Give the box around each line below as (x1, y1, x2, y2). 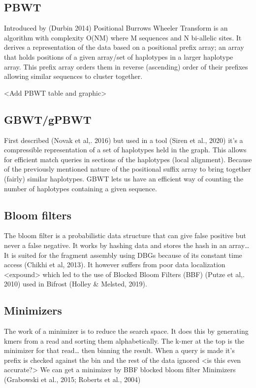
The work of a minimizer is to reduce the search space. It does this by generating (4, 326, 249, 336)
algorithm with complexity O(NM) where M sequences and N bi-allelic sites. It (4, 32, 242, 42)
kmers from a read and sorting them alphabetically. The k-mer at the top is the (4, 335, 245, 346)
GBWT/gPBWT (4, 111, 92, 127)
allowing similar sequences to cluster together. (4, 71, 143, 81)
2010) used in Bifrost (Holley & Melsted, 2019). (4, 279, 147, 289)
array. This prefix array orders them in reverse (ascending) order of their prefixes (4, 61, 248, 71)
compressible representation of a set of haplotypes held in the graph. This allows (4, 144, 247, 155)
